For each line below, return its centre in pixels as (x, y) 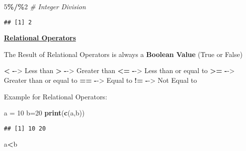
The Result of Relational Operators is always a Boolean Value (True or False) (123, 54)
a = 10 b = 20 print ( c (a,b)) (44, 113)
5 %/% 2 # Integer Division (45, 6)
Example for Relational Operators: (56, 96)
